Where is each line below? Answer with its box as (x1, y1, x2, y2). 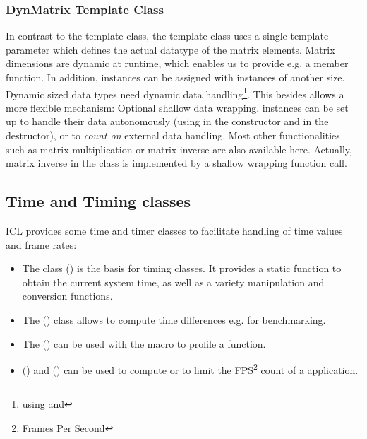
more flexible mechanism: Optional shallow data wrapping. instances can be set (6, 100, 349, 115)
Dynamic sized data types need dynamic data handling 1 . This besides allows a (6, 84, 344, 101)
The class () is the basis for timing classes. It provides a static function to (22, 261, 342, 276)
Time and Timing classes (6, 190, 191, 212)
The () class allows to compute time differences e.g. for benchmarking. (22, 312, 326, 327)
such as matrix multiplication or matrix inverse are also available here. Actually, (6, 141, 352, 156)
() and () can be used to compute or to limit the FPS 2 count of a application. (22, 361, 359, 377)
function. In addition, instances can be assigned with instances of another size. (6, 70, 345, 84)
